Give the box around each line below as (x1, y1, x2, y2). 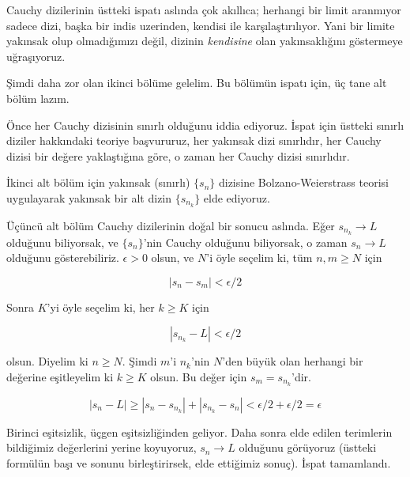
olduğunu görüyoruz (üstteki (239, 439, 377, 456)
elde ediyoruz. (203, 189, 270, 206)
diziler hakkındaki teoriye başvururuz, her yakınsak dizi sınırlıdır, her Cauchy (6, 132, 382, 149)
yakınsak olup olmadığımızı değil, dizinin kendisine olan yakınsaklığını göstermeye (6, 32, 403, 49)
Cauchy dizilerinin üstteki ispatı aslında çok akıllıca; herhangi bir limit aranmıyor (6, 2, 401, 17)
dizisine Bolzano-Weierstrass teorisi (218, 174, 389, 191)
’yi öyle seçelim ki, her (47, 298, 155, 315)
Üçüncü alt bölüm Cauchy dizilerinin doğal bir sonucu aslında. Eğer (6, 217, 335, 233)
